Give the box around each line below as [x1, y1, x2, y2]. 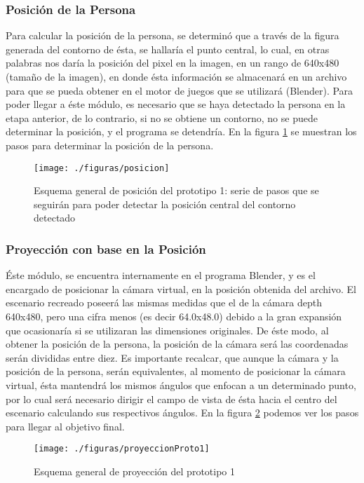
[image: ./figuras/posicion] [34, 163, 170, 173]
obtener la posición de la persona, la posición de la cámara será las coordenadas [6, 336, 349, 351]
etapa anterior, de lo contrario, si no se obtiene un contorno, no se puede [6, 110, 318, 125]
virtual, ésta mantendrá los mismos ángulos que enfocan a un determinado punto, [6, 377, 356, 392]
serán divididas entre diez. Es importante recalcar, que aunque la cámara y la [6, 350, 339, 365]
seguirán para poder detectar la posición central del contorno [34, 196, 296, 211]
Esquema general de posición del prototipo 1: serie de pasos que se [34, 183, 319, 198]
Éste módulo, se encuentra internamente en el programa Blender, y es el [6, 268, 316, 283]
